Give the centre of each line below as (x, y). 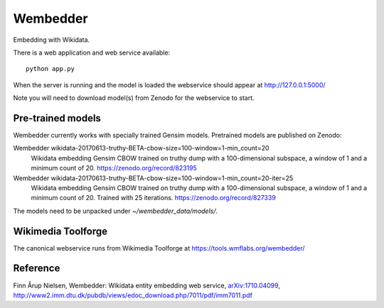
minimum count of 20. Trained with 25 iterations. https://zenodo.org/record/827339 (154, 198)
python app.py (50, 69)
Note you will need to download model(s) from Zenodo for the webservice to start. (134, 98)
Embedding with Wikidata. (52, 40)
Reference (37, 269)
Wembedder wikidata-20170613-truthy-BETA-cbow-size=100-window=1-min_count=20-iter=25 (153, 178)
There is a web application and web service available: (92, 53)
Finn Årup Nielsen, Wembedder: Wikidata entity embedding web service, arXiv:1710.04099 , (147, 285)
